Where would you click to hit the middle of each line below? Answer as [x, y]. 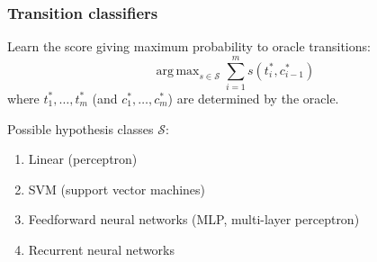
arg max [178, 71]
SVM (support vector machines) [117, 189]
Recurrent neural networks [102, 249]
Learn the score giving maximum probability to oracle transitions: [189, 46]
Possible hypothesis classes [81, 128]
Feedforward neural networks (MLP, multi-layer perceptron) [194, 219]
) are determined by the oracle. [253, 98]
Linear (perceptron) [83, 159]
